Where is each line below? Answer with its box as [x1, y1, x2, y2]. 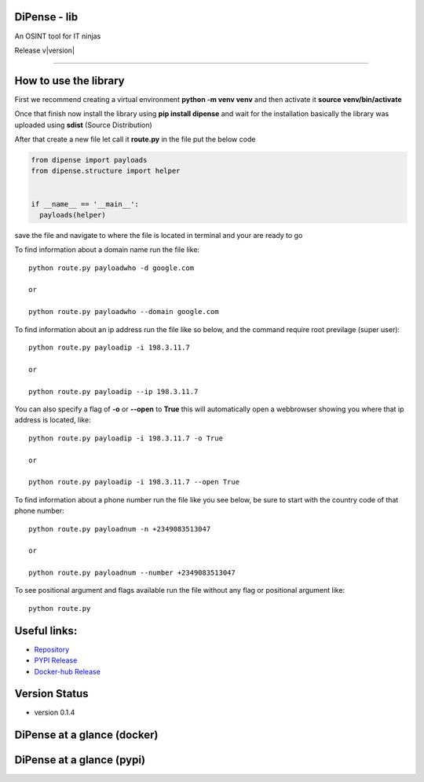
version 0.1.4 [34, 707, 75, 718]
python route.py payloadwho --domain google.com [28, 307, 219, 316]
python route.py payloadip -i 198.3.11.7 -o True [28, 433, 224, 443]
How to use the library [14, 74, 125, 87]
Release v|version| [14, 46, 75, 55]
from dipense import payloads [31, 155, 148, 164]
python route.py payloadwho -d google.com [28, 263, 195, 272]
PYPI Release [34, 656, 78, 665]
